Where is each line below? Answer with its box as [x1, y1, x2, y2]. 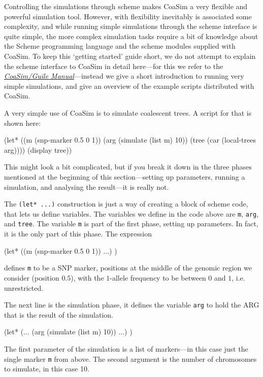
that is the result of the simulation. [4, 309, 113, 320]
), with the [71, 272, 104, 283]
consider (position [4, 272, 59, 283]
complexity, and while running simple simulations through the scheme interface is [4, 21, 257, 31]
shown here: [4, 117, 41, 128]
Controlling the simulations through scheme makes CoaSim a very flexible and [4, 1, 248, 11]
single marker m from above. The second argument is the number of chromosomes [4, 353, 257, 364]
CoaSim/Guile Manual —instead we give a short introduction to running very [4, 71, 244, 81]
